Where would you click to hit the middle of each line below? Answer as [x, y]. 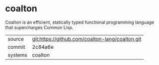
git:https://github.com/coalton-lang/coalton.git [87, 39]
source [16, 39]
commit [16, 47]
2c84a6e [43, 47]
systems [17, 55]
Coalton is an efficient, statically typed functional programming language [80, 22]
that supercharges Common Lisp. [39, 27]
